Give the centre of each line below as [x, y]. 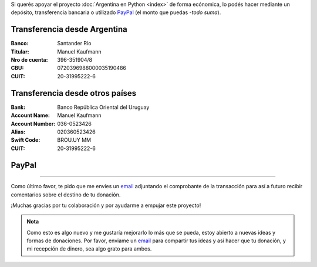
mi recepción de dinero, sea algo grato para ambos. [89, 249]
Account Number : [33, 124]
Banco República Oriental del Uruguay [103, 107]
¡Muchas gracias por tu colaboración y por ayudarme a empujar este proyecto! [106, 205]
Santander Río [74, 44]
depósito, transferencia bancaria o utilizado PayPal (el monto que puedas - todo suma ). [116, 12]
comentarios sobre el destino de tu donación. [66, 195]
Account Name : [30, 115]
